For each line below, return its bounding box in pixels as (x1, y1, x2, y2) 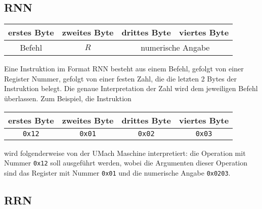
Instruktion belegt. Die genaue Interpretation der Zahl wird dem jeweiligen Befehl (4, 83, 258, 94)
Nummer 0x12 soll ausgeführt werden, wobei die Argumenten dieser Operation (4, 157, 248, 168)
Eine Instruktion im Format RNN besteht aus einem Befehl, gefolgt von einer (4, 63, 244, 74)
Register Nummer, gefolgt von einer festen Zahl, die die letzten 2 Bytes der (4, 73, 237, 83)
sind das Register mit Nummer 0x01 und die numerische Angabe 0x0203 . (4, 167, 231, 178)
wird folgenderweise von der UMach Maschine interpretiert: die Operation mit (4, 147, 246, 158)
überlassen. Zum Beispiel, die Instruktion (4, 93, 132, 103)
